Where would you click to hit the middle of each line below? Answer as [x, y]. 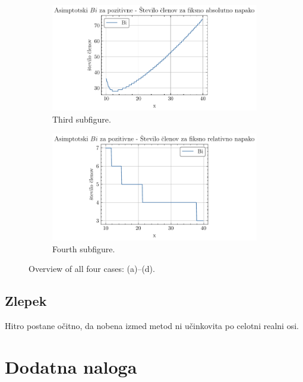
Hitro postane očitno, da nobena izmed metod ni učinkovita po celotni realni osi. [152, 326]
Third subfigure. [82, 119]
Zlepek [26, 301]
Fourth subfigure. [84, 248]
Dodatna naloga [71, 366]
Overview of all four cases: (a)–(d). [92, 269]
